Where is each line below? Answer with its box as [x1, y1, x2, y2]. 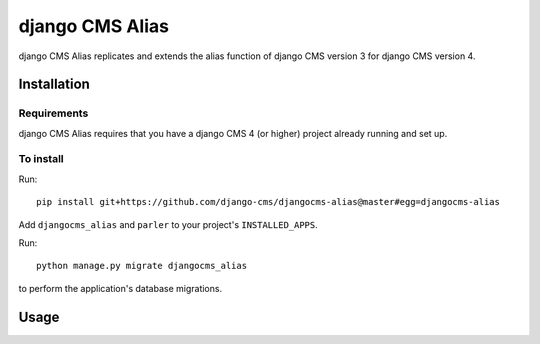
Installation [18, 76, 90, 93]
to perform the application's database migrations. [18, 282, 223, 294]
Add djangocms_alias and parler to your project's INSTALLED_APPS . [18, 218, 319, 230]
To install [18, 152, 64, 166]
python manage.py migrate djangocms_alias [36, 260, 248, 272]
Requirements [18, 106, 89, 120]
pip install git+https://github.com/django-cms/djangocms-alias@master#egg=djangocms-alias [36, 196, 500, 208]
